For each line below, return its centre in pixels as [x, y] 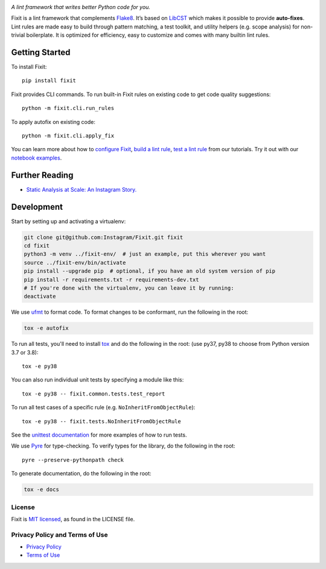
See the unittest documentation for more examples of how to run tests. [99, 435]
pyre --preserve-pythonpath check [73, 460]
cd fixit [37, 246]
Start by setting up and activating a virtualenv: [69, 221]
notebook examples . [37, 158]
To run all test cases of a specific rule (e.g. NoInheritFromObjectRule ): [103, 408]
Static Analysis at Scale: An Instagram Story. [81, 189]
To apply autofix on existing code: [53, 122]
